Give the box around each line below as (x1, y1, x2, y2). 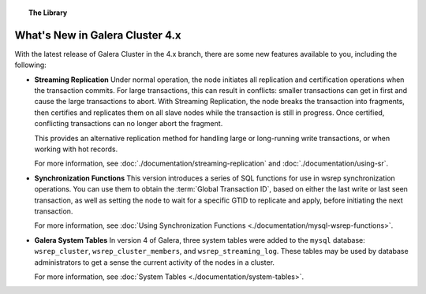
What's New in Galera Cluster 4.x (14, 28, 181, 42)
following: (14, 60, 47, 70)
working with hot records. (34, 144, 118, 154)
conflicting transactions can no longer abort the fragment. (34, 119, 223, 128)
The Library (28, 8, 68, 17)
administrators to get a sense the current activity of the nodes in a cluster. (34, 257, 275, 267)
